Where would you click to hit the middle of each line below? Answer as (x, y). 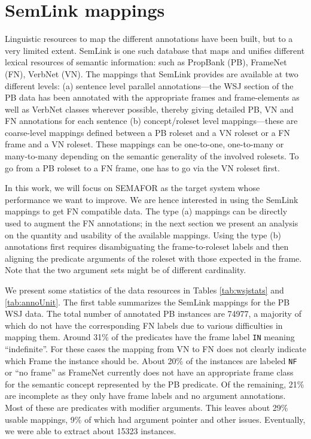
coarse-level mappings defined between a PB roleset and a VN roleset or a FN (147, 132)
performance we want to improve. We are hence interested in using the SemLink (152, 199)
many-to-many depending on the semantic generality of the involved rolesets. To (152, 156)
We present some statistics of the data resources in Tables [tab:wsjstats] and (144, 290)
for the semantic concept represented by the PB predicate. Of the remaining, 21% (155, 384)
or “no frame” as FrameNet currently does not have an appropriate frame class (149, 372)
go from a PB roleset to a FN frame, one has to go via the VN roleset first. (142, 167)
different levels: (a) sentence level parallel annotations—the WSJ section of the (149, 85)
